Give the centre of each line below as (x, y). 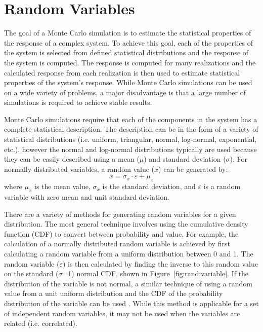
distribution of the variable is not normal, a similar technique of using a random (128, 283)
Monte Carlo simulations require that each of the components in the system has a (131, 119)
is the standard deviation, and (149, 186)
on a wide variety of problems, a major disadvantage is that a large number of (125, 92)
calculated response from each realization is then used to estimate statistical (122, 72)
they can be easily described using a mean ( (72, 159)
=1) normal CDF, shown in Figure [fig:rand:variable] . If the (156, 273)
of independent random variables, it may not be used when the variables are (122, 313)
